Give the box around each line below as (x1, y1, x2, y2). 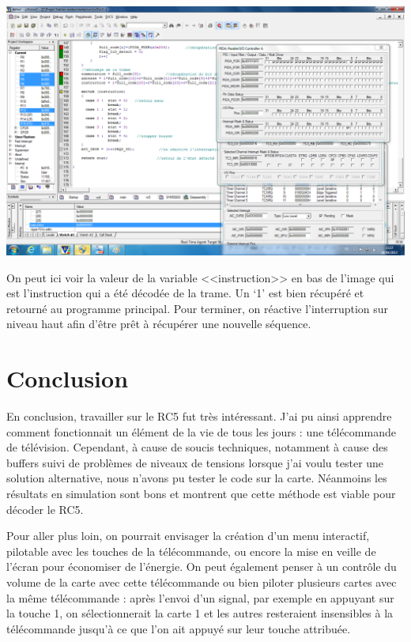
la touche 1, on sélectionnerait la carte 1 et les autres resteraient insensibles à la (6, 605, 394, 621)
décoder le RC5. (6, 500, 84, 517)
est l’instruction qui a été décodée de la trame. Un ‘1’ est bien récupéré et (6, 285, 364, 301)
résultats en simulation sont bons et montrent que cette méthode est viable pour (6, 485, 396, 502)
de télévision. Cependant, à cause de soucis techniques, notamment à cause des (6, 439, 388, 455)
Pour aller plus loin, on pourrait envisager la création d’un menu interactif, (6, 527, 370, 544)
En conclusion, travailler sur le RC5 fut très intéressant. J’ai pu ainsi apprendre (6, 408, 392, 425)
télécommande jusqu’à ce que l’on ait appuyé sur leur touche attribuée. (6, 620, 351, 636)
